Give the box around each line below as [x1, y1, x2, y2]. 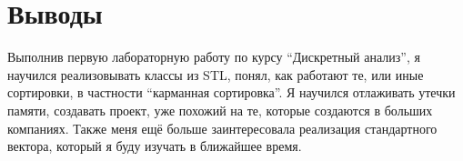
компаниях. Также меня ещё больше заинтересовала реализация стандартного [7, 118, 438, 137]
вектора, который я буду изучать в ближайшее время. [7, 136, 302, 156]
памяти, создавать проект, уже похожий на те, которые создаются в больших [7, 100, 433, 119]
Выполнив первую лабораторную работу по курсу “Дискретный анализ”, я [7, 47, 420, 66]
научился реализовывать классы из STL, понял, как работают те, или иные [7, 65, 424, 84]
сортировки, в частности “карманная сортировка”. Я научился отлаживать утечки [7, 83, 456, 102]
